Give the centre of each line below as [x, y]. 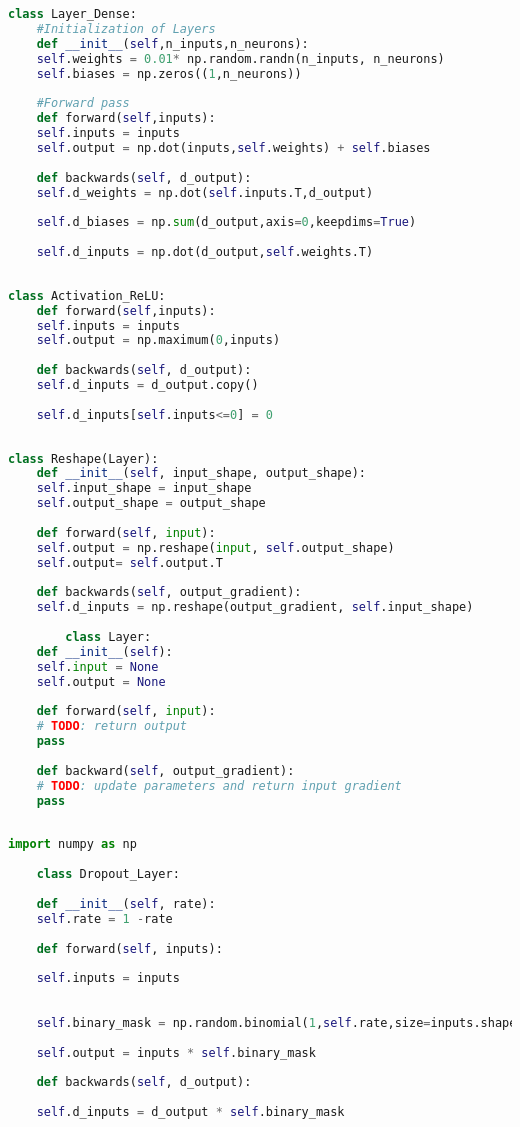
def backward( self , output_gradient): [165, 770]
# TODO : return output [111, 726]
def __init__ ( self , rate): [126, 903]
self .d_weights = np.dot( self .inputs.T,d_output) [205, 192]
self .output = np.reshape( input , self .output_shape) [215, 547]
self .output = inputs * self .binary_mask [176, 1052]
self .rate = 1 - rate [104, 918]
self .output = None [101, 681]
